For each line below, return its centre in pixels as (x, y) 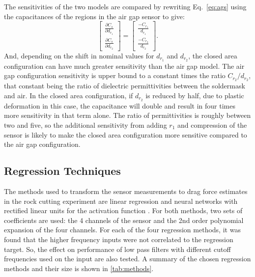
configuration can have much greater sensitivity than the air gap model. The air (124, 66)
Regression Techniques (62, 171)
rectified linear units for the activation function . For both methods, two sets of (123, 210)
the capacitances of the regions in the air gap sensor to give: (94, 16)
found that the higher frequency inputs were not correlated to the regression (119, 239)
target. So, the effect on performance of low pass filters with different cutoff (117, 249)
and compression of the (212, 125)
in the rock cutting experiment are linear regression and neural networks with (121, 201)
